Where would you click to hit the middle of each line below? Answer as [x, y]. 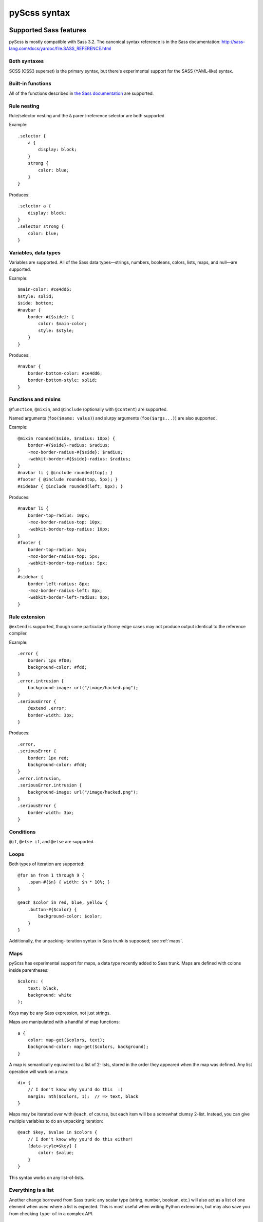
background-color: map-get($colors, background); [88, 1047]
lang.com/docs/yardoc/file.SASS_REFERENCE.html [60, 48]
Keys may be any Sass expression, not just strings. [60, 1013]
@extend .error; [47, 708]
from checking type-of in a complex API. [51, 1213]
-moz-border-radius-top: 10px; [65, 522]
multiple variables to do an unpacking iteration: [56, 1121]
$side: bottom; [36, 303]
